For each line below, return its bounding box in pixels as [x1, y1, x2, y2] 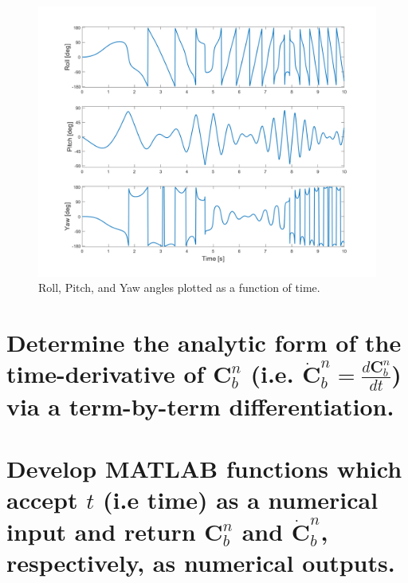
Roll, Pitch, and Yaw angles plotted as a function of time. [38, 279, 320, 296]
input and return [6, 514, 196, 547]
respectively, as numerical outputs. [6, 546, 395, 578]
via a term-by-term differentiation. [6, 389, 394, 422]
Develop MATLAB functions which [6, 452, 402, 485]
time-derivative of [6, 357, 205, 390]
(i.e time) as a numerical [103, 483, 379, 516]
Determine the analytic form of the [6, 326, 402, 359]
